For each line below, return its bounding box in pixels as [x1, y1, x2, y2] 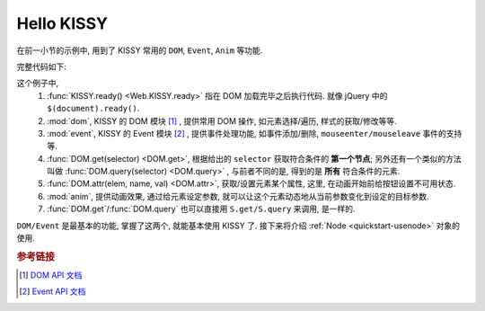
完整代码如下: [16, 61, 67, 72]
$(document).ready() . [47, 103, 140, 114]
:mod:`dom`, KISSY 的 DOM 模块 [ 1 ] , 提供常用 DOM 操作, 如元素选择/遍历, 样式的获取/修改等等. [47, 115, 397, 126]
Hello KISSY [16, 13, 108, 33]
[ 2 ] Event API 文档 [19, 286, 86, 297]
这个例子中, [16, 77, 59, 89]
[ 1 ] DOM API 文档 [19, 270, 83, 280]
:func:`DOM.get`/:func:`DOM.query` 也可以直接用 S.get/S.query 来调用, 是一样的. [47, 203, 356, 215]
